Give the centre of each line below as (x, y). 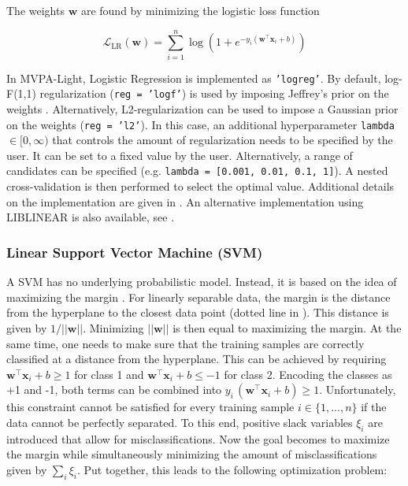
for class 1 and (109, 374)
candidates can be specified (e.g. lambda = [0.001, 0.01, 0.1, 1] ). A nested (197, 171)
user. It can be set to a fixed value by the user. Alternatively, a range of (180, 155)
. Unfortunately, (358, 390)
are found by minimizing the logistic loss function (200, 10)
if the (374, 407)
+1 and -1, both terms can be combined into (114, 390)
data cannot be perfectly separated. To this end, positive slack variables (180, 422)
